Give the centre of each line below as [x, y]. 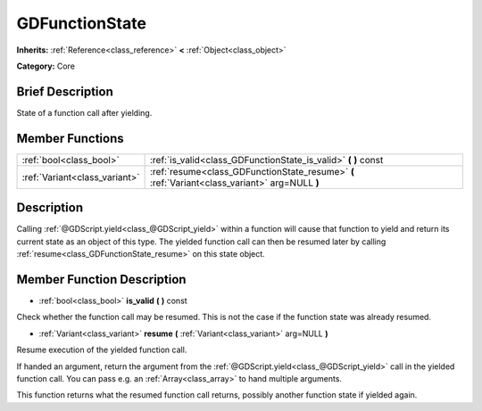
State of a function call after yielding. [84, 112]
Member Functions [70, 138]
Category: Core [46, 66]
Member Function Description [101, 279]
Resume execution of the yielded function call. [102, 350]
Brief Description [65, 91]
